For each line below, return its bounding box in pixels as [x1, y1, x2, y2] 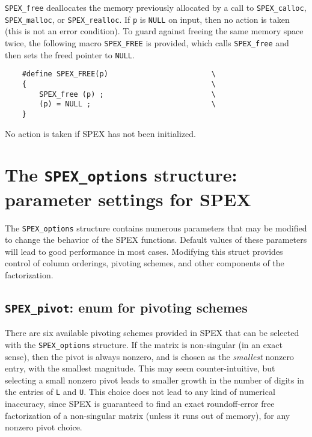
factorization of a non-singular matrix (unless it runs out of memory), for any [5, 409, 290, 421]
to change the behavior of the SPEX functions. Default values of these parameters [5, 233, 307, 246]
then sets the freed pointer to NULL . [5, 48, 135, 61]
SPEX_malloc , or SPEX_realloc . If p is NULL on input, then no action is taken [5, 13, 290, 25]
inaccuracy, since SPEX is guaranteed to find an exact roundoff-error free [5, 397, 275, 410]
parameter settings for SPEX [5, 186, 251, 211]
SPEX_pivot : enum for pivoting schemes [5, 298, 248, 316]
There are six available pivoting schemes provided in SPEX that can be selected [5, 326, 299, 339]
